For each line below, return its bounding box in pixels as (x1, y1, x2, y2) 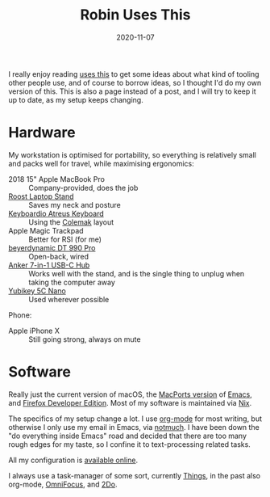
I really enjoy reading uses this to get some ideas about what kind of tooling (8, 69, 260, 78)
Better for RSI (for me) (28, 234, 102, 244)
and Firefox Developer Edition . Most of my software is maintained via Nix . (8, 398, 252, 407)
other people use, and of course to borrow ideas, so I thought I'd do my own (8, 78, 262, 87)
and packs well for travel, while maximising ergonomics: (8, 158, 195, 168)
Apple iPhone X (8, 326, 60, 335)
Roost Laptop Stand (8, 192, 74, 201)
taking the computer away (28, 277, 115, 287)
